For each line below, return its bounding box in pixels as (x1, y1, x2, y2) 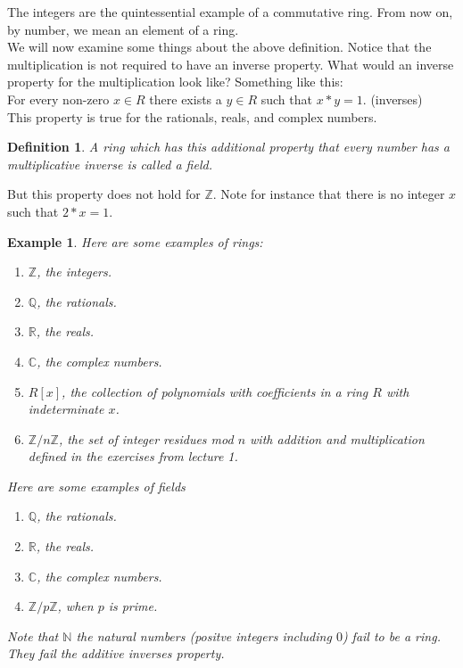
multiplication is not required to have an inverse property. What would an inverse (7, 54, 454, 73)
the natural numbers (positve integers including (76, 626, 332, 645)
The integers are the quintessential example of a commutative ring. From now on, (7, 3, 453, 21)
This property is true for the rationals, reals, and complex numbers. (7, 107, 377, 126)
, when (57, 597, 94, 615)
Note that (7, 626, 59, 645)
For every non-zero (7, 89, 110, 108)
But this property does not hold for (7, 185, 201, 203)
